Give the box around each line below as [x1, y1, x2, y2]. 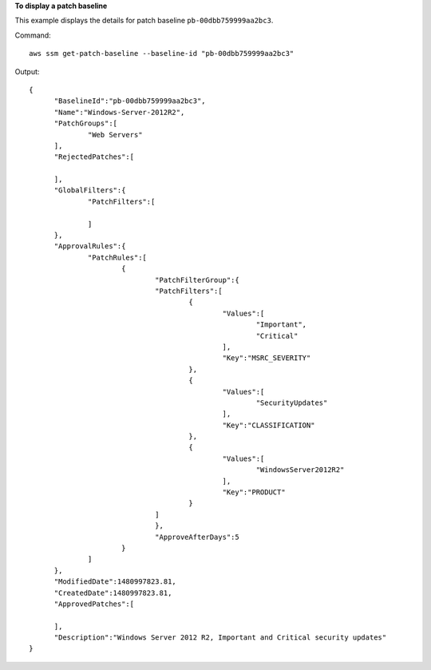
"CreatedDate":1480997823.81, [53, 588, 172, 597]
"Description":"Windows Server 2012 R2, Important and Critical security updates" [53, 633, 387, 642]
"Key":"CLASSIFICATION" [222, 420, 315, 430]
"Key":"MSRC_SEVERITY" [222, 354, 311, 363]
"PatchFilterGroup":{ [154, 276, 239, 284]
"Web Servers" [88, 130, 143, 139]
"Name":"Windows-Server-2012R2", [53, 108, 185, 117]
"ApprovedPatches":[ [53, 599, 135, 609]
